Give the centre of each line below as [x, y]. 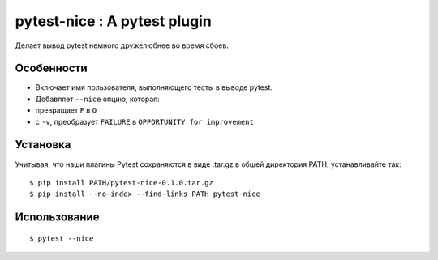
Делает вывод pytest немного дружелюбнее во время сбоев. [122, 45]
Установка [43, 145]
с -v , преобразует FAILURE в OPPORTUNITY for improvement [145, 121]
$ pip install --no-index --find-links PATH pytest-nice [145, 194]
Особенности [51, 68]
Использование [57, 217]
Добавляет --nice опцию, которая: [97, 99]
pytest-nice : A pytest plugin [114, 21]
